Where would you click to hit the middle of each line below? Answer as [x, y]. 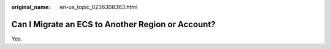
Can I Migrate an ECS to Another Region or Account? [113, 24]
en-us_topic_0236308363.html [99, 7]
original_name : [31, 7]
